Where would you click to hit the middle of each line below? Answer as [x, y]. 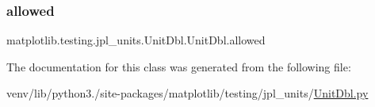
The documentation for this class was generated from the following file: [179, 66]
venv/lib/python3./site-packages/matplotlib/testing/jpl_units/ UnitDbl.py [187, 93]
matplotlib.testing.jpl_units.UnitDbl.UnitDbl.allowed [136, 40]
